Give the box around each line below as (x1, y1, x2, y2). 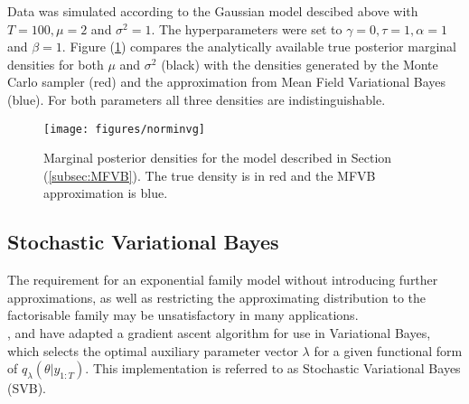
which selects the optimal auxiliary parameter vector (7, 341, 298, 360)
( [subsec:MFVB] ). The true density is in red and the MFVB (43, 165, 376, 184)
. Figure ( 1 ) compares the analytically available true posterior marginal (61, 37, 456, 56)
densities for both (7, 54, 104, 73)
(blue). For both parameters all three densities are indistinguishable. (7, 89, 386, 108)
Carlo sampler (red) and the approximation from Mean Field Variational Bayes (7, 72, 446, 91)
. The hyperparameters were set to (151, 19, 342, 38)
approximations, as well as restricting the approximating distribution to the (7, 287, 427, 306)
